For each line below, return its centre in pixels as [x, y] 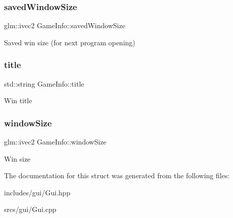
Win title [18, 100]
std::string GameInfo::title [44, 83]
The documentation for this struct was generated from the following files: [117, 175]
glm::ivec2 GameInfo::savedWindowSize [65, 25]
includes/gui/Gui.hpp [37, 192]
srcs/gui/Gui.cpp [30, 209]
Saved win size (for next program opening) [70, 42]
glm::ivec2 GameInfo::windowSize [55, 142]
